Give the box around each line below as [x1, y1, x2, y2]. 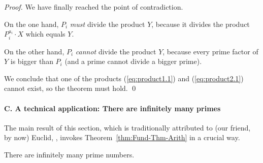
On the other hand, [4, 46, 64, 56]
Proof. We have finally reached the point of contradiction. [4, 2, 183, 12]
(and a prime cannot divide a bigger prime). [64, 56, 202, 67]
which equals [25, 28, 65, 39]
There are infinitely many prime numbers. [4, 149, 135, 159]
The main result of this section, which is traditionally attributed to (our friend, [4, 122, 251, 133]
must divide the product [70, 18, 145, 29]
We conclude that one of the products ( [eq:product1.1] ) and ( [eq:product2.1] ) [4, 73, 244, 83]
